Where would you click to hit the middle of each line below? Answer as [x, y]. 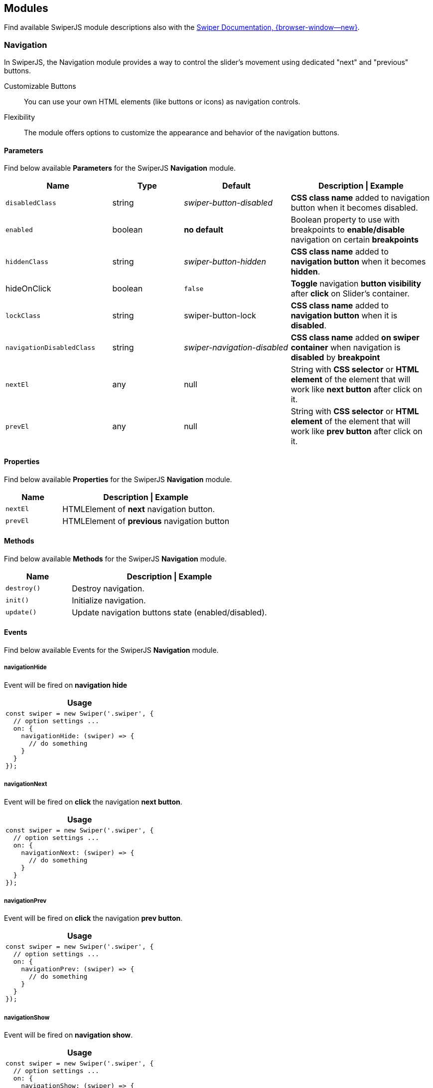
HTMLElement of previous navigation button [146, 521]
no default [204, 230]
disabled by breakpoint [335, 358]
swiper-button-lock [220, 316]
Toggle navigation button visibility [356, 284]
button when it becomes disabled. [354, 208]
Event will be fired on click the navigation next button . [93, 802]
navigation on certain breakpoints [355, 240]
